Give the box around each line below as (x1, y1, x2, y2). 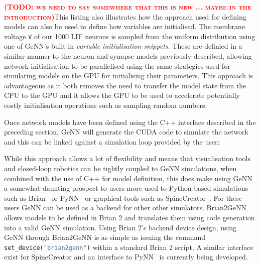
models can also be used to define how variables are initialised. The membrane (4, 21, 245, 32)
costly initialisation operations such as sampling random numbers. (4, 100, 207, 110)
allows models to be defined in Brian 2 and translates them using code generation (4, 212, 255, 222)
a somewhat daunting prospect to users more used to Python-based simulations (4, 183, 248, 193)
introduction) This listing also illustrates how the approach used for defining (4, 11, 246, 22)
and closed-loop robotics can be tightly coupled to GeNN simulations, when (4, 163, 237, 173)
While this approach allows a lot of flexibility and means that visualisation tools (4, 153, 250, 164)
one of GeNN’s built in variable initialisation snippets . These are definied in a (4, 41, 242, 51)
